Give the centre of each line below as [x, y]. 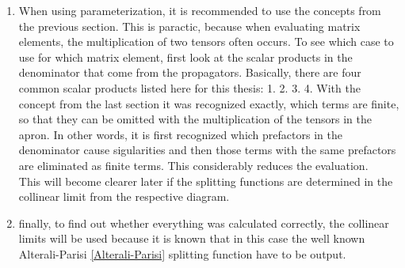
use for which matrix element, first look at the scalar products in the [185, 57]
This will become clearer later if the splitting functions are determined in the [206, 181]
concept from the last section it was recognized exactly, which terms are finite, [209, 103]
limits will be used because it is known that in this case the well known [192, 238]
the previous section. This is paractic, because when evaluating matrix [189, 26]
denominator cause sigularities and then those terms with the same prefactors [207, 150]
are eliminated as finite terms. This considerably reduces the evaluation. [193, 165]
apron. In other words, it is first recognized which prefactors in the [180, 134]
